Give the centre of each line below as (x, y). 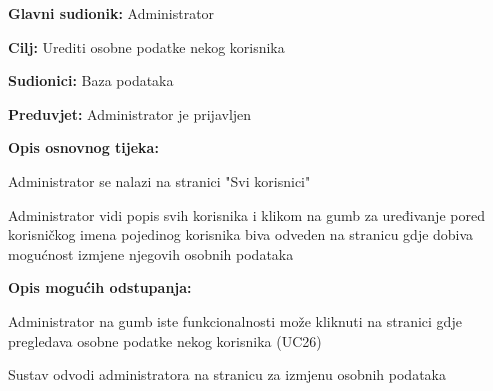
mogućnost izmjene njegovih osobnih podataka (151, 253)
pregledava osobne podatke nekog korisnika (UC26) (165, 340)
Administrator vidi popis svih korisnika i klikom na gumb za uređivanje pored (246, 214)
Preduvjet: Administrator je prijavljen (130, 113)
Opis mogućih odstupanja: (100, 287)
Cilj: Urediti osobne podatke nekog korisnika (146, 46)
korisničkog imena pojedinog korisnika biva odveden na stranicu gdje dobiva (241, 234)
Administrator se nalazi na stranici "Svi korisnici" (159, 180)
